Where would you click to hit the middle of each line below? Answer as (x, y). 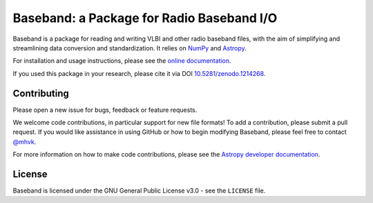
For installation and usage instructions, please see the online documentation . (122, 61)
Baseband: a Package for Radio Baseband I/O (145, 18)
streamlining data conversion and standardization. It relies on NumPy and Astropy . (130, 48)
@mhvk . (25, 142)
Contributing (41, 93)
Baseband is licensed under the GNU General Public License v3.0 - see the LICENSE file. (139, 191)
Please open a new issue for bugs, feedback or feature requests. (105, 110)
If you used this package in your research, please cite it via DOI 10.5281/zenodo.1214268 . (139, 73)
